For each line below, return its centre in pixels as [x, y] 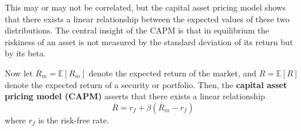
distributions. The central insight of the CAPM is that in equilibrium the [137, 30]
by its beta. [25, 53]
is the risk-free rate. [74, 120]
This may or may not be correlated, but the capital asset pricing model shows [145, 7]
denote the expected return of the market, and [173, 73]
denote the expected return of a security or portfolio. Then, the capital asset [146, 84]
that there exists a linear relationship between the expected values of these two [147, 19]
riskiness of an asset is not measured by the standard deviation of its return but [149, 41]
